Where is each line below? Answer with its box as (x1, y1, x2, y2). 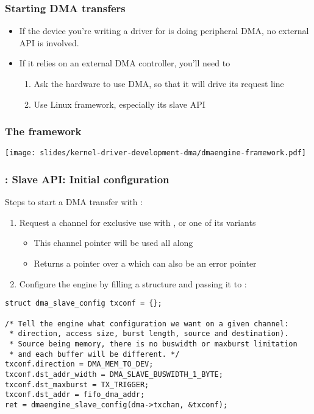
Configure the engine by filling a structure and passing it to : (19, 277, 247, 290)
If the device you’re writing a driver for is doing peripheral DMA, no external (19, 24, 309, 37)
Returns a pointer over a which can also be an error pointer (34, 257, 257, 270)
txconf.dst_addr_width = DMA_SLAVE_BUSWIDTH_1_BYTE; (5, 370, 223, 379)
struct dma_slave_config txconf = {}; (5, 299, 162, 308)
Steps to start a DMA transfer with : (5, 195, 143, 208)
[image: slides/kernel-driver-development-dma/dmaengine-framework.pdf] (5, 149, 306, 158)
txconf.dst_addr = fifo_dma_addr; (5, 390, 145, 399)
